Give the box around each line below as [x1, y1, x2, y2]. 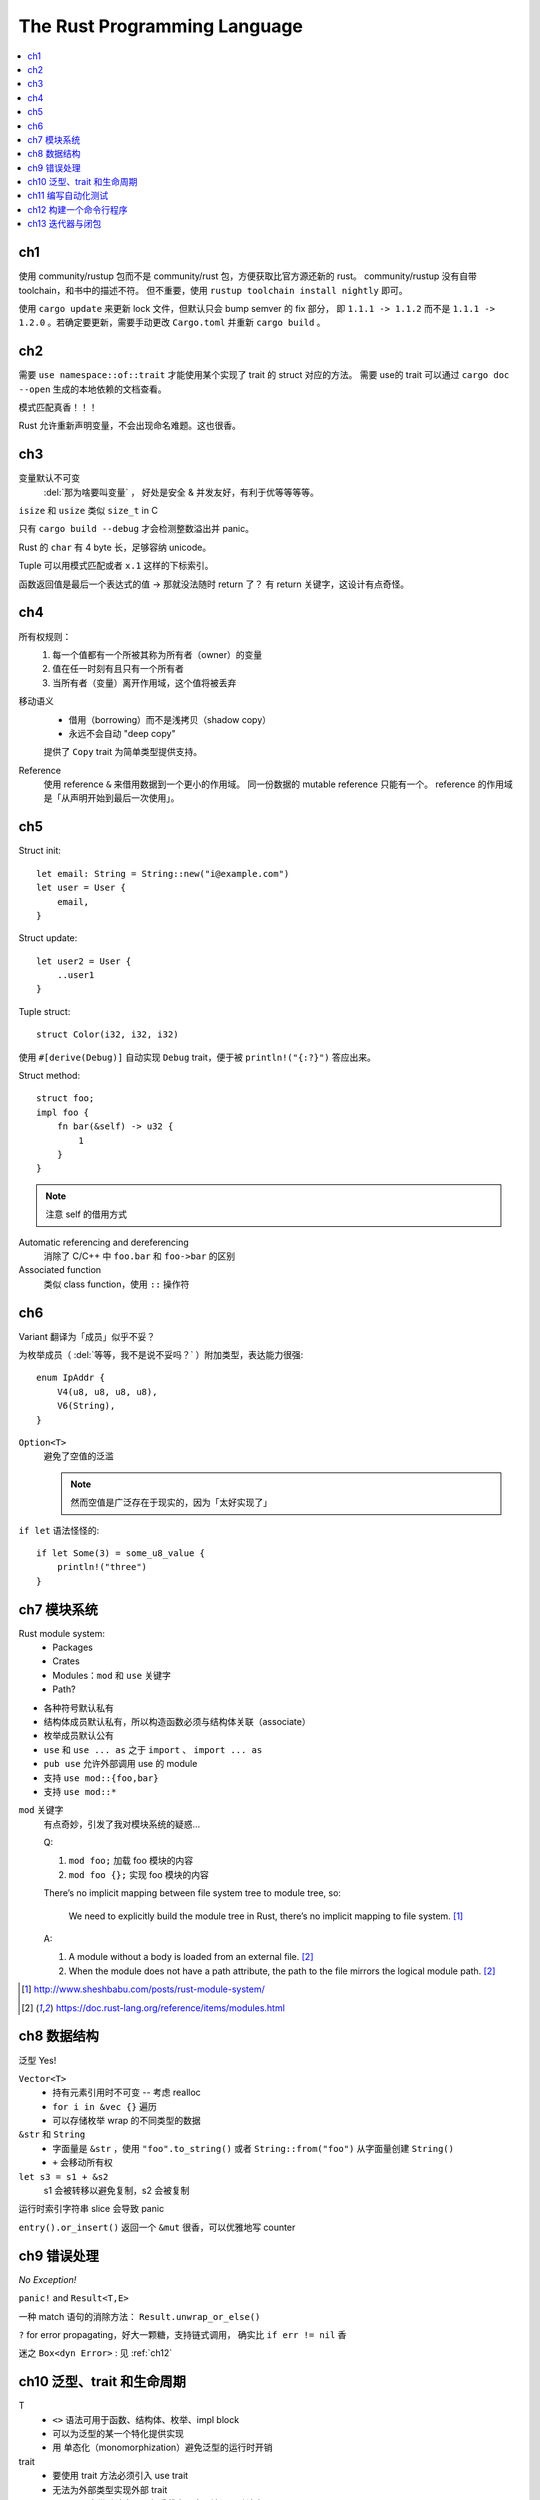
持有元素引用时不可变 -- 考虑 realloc [52, 2086, 202, 2099]
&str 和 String [18, 2128, 86, 2140]
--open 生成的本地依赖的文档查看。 [18, 383, 167, 395]
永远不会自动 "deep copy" [68, 727, 176, 739]
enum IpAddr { [36, 1372, 105, 1384]
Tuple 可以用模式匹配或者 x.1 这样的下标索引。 [18, 560, 214, 572]
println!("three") [56, 1561, 148, 1573]
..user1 [56, 970, 95, 981]
